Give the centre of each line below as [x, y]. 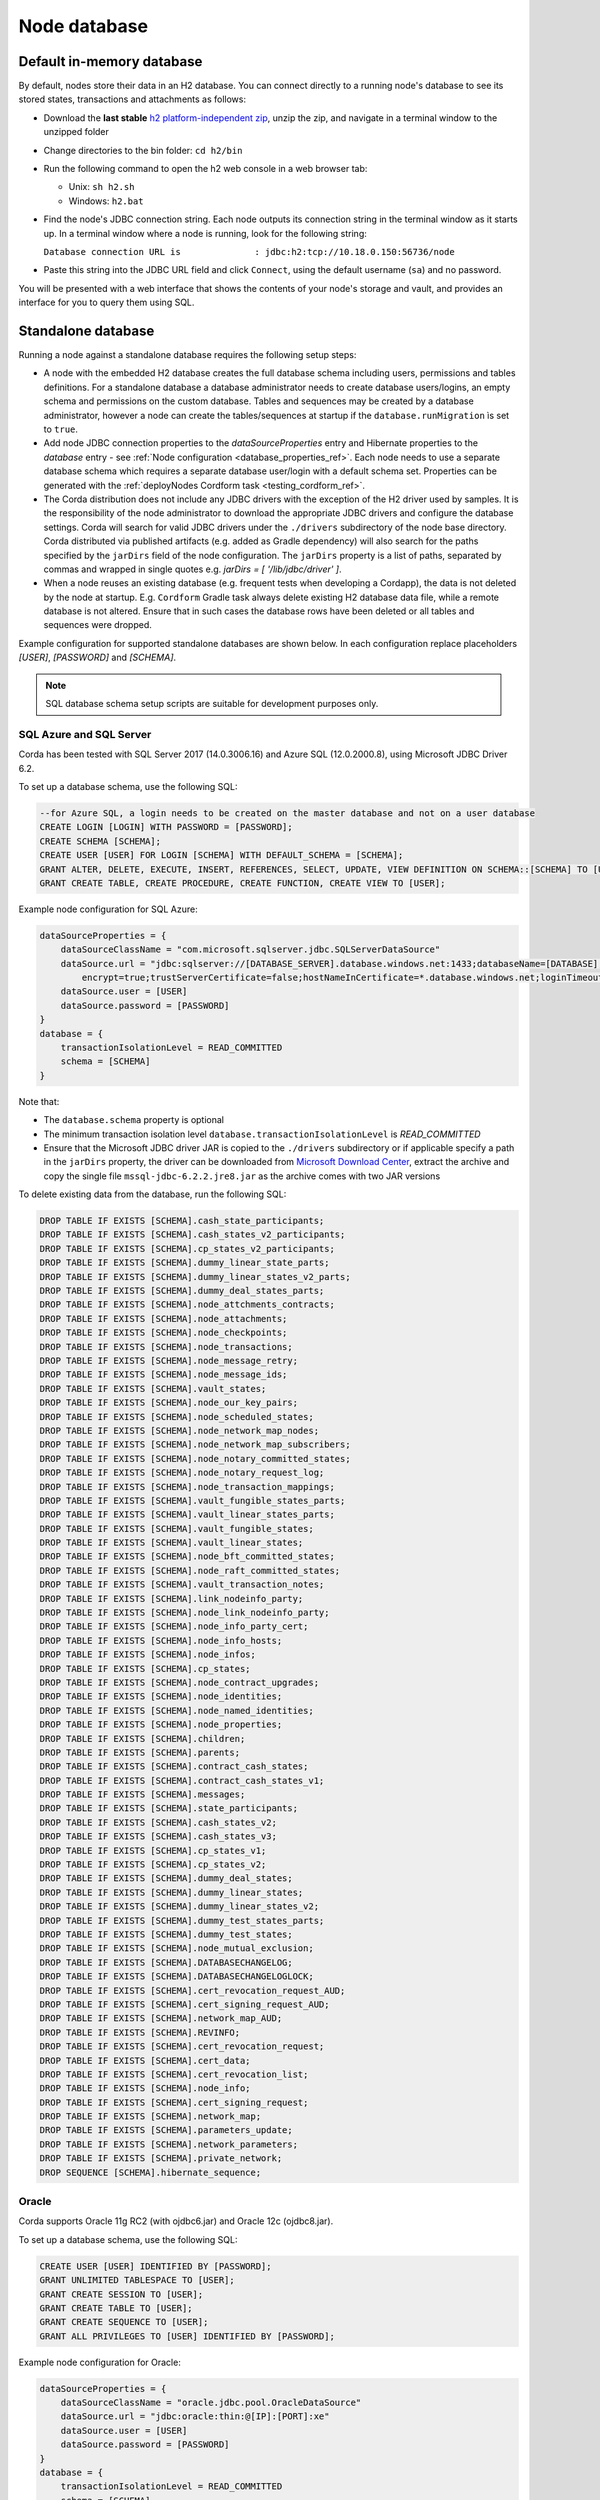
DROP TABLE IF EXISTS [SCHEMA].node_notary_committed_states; [195, 1458]
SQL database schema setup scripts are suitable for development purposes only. [212, 704]
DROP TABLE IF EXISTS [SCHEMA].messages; [142, 1794]
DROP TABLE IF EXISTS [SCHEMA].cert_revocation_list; [174, 2074]
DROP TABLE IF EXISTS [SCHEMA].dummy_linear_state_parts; [184, 1263]
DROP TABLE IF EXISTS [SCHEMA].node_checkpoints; [163, 1333]
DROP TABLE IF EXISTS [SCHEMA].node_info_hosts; [161, 1640]
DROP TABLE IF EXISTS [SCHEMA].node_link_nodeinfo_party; [184, 1613]
